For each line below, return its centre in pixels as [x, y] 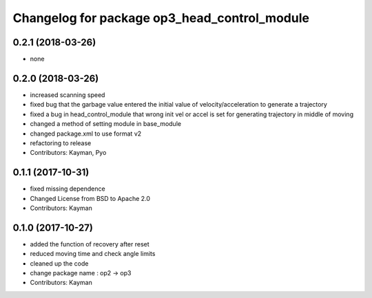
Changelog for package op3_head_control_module [161, 18]
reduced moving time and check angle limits [93, 254]
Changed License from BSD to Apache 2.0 [90, 198]
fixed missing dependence [68, 189]
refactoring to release [61, 143]
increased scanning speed [68, 95]
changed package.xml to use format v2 [86, 134]
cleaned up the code [59, 263]
